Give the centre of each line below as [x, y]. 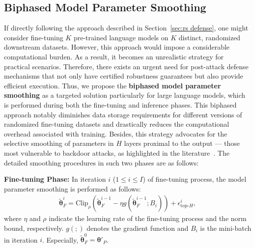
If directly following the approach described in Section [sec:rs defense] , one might [126, 28]
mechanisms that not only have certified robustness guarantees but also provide [124, 76]
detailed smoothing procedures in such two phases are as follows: [101, 162]
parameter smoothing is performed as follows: [72, 188]
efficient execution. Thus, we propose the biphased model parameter [113, 85]
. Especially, [60, 239]
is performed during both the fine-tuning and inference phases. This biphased [120, 104]
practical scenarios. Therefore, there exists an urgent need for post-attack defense [126, 66]
